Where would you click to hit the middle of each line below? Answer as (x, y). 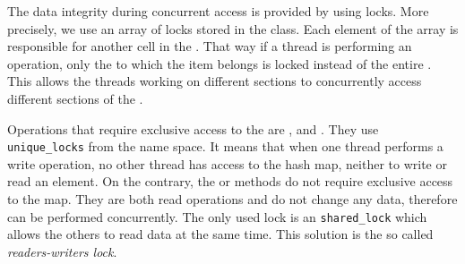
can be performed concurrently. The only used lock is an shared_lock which (217, 216)
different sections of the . (75, 98)
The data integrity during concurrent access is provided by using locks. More (218, 11)
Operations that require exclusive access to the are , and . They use (193, 128)
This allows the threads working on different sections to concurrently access (215, 81)
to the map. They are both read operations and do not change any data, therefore (232, 199)
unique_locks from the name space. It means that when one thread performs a (225, 146)
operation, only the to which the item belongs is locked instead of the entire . (220, 63)
